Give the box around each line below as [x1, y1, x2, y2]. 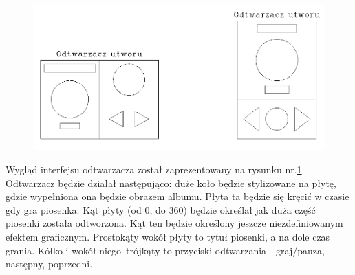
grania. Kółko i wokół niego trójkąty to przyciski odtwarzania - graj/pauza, [6, 243, 325, 257]
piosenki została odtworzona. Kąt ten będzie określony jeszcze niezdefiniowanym [6, 216, 343, 230]
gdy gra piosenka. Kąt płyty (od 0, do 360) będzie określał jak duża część [6, 202, 316, 217]
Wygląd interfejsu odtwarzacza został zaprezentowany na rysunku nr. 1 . [6, 162, 305, 176]
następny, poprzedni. [6, 256, 93, 271]
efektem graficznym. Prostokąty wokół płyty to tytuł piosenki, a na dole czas [6, 229, 330, 243]
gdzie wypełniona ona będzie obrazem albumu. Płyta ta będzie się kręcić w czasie [6, 189, 349, 203]
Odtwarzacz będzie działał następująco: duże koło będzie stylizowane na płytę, [6, 175, 336, 190]
